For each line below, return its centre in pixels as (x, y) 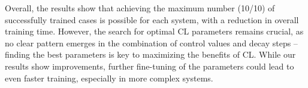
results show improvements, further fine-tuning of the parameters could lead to (150, 66)
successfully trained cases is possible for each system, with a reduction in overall (152, 19)
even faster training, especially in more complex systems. (109, 78)
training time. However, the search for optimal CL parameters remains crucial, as (154, 31)
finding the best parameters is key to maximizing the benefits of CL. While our (150, 54)
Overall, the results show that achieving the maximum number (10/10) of (140, 8)
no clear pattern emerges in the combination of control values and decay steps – (151, 43)
